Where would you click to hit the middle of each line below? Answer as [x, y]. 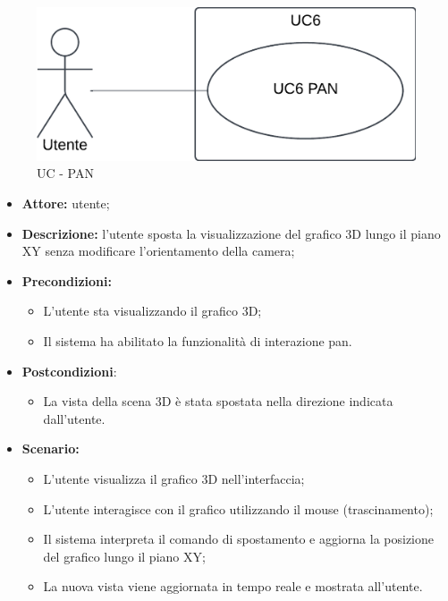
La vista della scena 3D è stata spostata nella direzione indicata [218, 401]
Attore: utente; [66, 203]
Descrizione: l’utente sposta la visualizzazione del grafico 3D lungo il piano [231, 233]
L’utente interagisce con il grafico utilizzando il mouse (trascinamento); [238, 508]
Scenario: [51, 449]
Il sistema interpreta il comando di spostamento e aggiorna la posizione [239, 539]
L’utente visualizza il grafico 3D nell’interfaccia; [174, 478]
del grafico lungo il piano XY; [124, 556]
